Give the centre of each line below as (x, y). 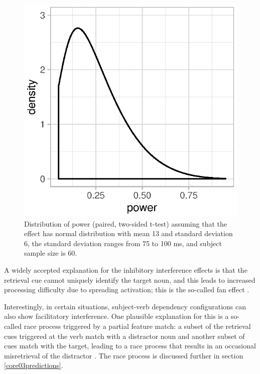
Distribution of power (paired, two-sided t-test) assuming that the (125, 223)
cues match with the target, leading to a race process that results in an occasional (130, 346)
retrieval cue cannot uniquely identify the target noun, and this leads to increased (130, 279)
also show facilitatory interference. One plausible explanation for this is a (116, 316)
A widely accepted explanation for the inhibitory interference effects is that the (126, 269)
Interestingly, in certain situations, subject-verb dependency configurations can (125, 306)
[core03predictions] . (34, 365)
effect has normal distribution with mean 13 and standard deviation (128, 233)
